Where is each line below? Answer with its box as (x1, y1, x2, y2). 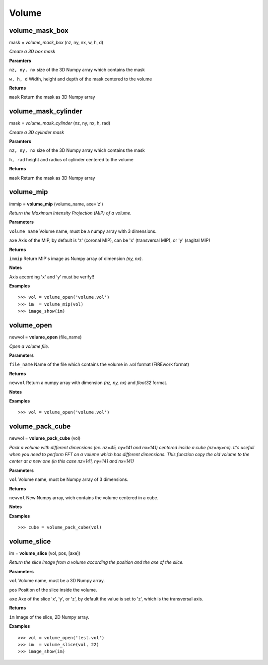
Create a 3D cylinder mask (9, 129, 65, 135)
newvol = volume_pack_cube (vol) (9, 435, 81, 441)
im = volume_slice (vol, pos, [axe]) (9, 550, 81, 556)
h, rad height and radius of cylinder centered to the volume (9, 156, 134, 162)
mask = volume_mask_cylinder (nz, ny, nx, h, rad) (9, 120, 111, 126)
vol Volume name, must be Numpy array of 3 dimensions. (9, 476, 129, 482)
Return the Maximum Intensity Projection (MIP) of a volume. (9, 210, 132, 216)
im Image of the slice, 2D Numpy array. (9, 614, 89, 620)
